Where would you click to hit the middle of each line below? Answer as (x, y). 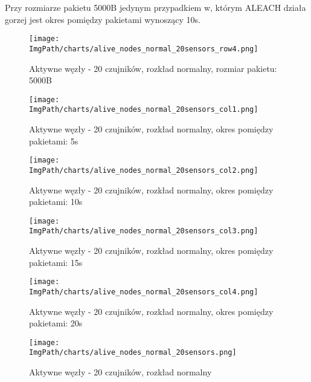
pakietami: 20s (56, 323)
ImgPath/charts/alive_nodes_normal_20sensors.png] (133, 353)
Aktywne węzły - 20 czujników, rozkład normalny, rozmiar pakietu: (153, 68)
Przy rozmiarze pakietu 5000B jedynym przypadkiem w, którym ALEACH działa (155, 7)
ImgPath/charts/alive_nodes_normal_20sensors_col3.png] (144, 231)
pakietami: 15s (56, 262)
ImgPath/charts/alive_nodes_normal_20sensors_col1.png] (144, 110)
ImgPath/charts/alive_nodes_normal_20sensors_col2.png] (144, 170)
